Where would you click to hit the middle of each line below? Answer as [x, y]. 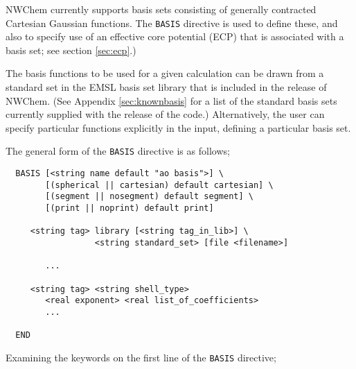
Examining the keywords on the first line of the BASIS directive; [141, 357]
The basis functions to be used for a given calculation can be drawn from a [165, 73]
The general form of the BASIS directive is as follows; [118, 151]
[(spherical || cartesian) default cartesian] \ [159, 185]
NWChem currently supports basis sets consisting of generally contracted [161, 9]
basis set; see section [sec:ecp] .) [71, 50]
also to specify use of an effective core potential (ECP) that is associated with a [175, 36]
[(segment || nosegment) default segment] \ [149, 197]
